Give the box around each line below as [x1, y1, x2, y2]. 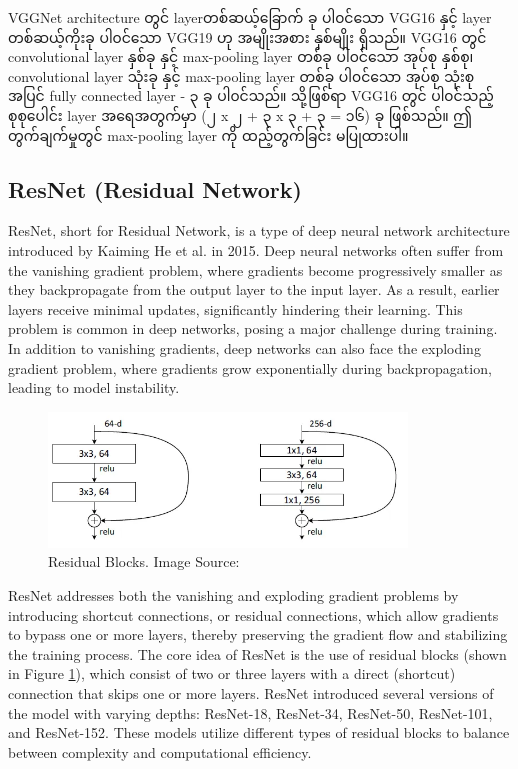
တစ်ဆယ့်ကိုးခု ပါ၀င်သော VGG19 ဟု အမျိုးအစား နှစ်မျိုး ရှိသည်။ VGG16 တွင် [8, 26, 487, 47]
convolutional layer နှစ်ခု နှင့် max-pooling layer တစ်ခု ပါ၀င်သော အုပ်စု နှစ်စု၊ [8, 46, 474, 67]
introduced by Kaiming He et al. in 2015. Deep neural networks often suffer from [8, 239, 504, 260]
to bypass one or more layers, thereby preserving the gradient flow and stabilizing [8, 624, 508, 645]
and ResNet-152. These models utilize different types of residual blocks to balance [8, 722, 510, 743]
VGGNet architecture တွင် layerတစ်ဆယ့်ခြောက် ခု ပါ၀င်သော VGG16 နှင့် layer [8, 7, 492, 27]
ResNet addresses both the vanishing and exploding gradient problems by [8, 585, 459, 606]
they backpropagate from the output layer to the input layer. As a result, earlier [8, 279, 500, 300]
